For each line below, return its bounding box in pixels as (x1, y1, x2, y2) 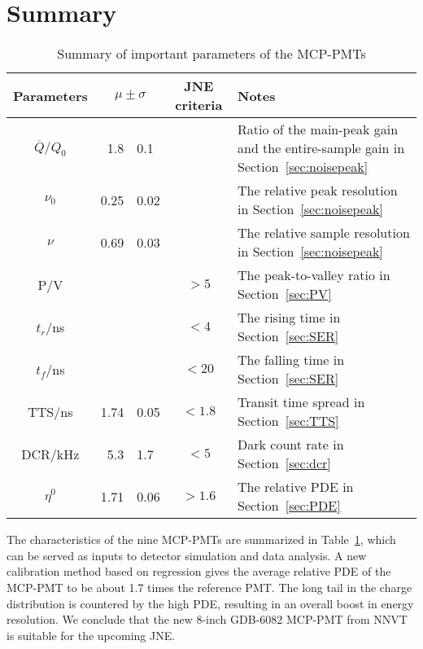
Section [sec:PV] (238, 284, 332, 304)
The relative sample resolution (238, 223, 410, 243)
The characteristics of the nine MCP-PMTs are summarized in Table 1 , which (7, 531, 396, 548)
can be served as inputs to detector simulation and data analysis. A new (7, 546, 367, 563)
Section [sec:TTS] (238, 411, 339, 431)
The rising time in (238, 308, 341, 327)
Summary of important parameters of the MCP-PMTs (57, 44, 366, 64)
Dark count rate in (238, 435, 344, 454)
